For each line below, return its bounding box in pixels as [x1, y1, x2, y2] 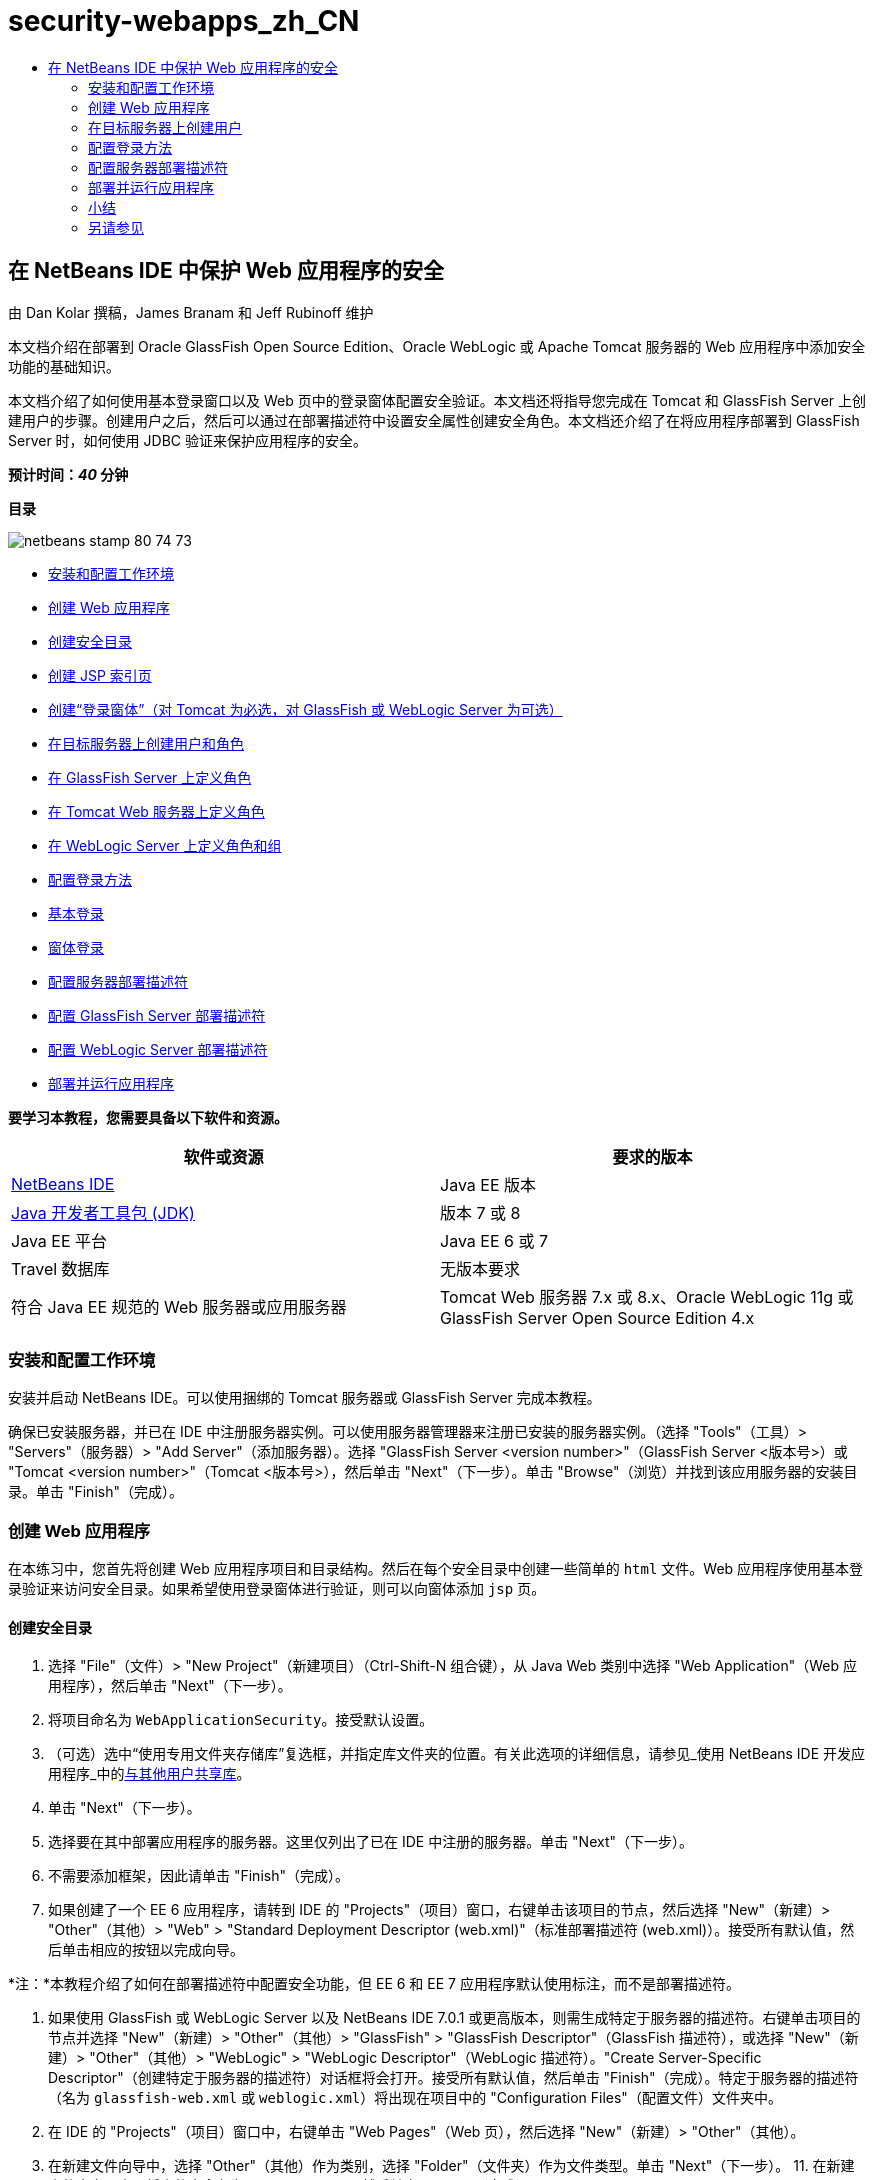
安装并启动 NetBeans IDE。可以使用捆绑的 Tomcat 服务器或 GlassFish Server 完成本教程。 [8, 1389, 601, 1407]
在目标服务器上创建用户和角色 [48, 734, 244, 752]
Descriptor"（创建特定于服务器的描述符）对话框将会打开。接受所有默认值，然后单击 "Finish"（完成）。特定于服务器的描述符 [48, 2069, 859, 2087]
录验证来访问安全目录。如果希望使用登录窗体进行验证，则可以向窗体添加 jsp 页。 [8, 1580, 546, 1598]
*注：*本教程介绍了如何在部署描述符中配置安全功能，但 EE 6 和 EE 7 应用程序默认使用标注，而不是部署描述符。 [8, 1975, 740, 1993]
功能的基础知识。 [8, 357, 120, 375]
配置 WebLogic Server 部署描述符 [48, 1040, 268, 1058]
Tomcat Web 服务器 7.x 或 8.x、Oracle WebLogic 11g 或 [440, 1286, 854, 1307]
